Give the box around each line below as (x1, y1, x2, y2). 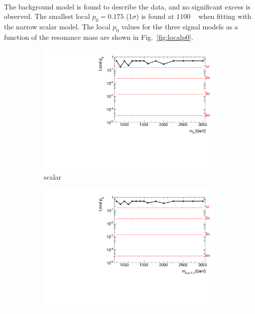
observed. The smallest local (4, 11, 90, 21)
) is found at (136, 11, 174, 21)
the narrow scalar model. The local (4, 21, 111, 31)
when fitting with (198, 11, 252, 21)
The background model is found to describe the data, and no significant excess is (4, 1, 251, 11)
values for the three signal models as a (121, 21, 238, 31)
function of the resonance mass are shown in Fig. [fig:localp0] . (4, 31, 193, 42)
